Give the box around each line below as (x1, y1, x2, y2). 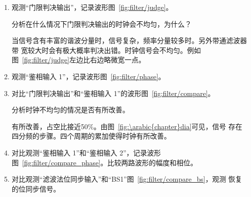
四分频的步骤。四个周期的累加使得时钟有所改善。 (11, 131, 171, 141)
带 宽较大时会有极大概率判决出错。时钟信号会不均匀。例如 (11, 45, 201, 55)
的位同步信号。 (11, 183, 60, 194)
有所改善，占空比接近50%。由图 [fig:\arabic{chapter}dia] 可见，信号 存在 (11, 121, 243, 131)
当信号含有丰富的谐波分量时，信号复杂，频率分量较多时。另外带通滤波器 (11, 35, 247, 46)
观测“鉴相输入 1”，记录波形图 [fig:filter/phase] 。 (11, 71, 166, 81)
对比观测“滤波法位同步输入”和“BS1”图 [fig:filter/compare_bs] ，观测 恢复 (11, 174, 243, 184)
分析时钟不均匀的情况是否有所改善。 (11, 104, 129, 115)
